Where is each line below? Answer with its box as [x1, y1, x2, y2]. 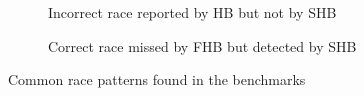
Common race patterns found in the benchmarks [8, 69, 306, 90]
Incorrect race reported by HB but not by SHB [48, 2, 337, 22]
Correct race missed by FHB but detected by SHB [48, 35, 357, 56]
